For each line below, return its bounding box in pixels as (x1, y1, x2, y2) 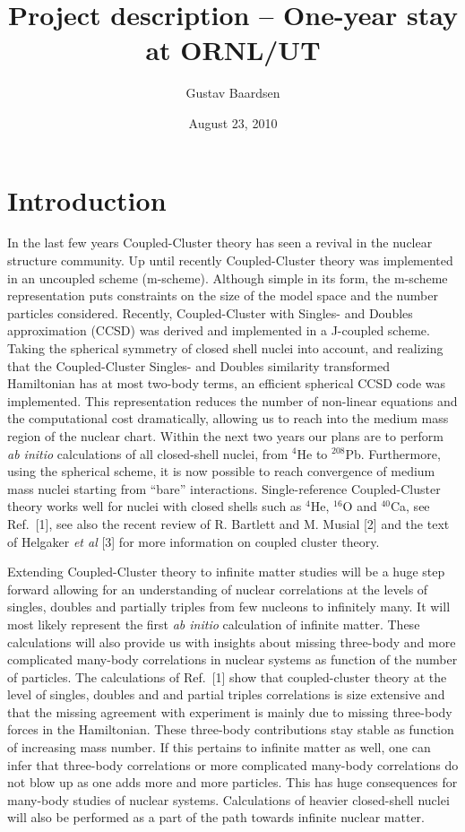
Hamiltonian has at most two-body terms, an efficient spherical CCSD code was (7, 374, 446, 393)
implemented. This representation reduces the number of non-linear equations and (7, 391, 458, 410)
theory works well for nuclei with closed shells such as (7, 497, 302, 516)
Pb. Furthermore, (345, 444, 441, 463)
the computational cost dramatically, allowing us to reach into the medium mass (7, 409, 449, 428)
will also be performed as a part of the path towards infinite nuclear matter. (7, 808, 425, 827)
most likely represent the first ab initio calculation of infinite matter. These (7, 614, 420, 633)
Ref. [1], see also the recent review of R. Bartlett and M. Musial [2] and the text (7, 514, 450, 533)
